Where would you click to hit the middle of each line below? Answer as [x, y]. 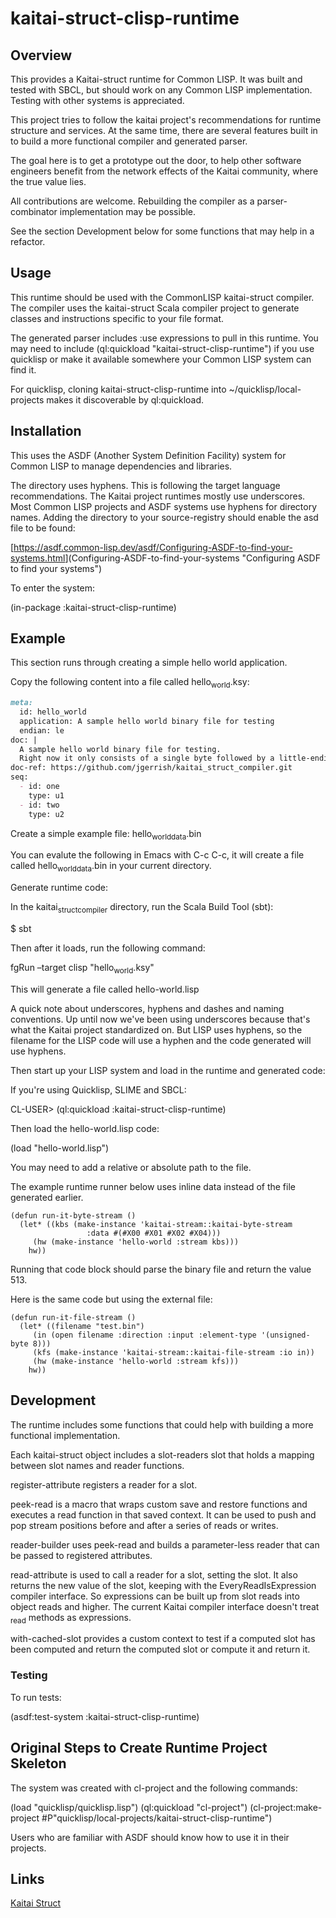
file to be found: [43, 528]
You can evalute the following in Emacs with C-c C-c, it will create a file [157, 855]
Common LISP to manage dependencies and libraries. [121, 466]
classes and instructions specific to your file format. [117, 318]
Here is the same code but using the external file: [111, 1299]
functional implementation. [65, 1435]
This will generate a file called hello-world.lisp [105, 989]
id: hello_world [53, 712]
